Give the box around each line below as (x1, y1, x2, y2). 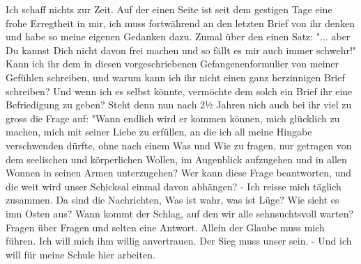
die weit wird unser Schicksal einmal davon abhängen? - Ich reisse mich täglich (6, 179, 341, 193)
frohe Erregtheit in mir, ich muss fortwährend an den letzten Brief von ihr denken (6, 15, 355, 30)
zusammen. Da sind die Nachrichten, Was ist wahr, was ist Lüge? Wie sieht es (6, 192, 339, 207)
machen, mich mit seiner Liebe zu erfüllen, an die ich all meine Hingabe (6, 124, 312, 139)
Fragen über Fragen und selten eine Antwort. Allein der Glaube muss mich (6, 220, 325, 234)
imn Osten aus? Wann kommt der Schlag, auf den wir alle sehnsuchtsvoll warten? (6, 206, 354, 220)
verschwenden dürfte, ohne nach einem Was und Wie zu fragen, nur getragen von (6, 138, 352, 152)
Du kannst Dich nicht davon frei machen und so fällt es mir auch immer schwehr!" (6, 42, 357, 57)
